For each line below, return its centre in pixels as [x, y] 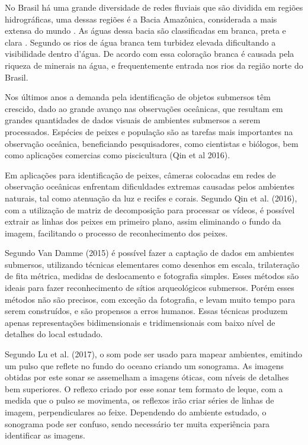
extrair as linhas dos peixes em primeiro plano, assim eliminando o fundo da [143, 221]
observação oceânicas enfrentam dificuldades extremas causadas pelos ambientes [150, 186]
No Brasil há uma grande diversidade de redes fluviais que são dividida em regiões [154, 7]
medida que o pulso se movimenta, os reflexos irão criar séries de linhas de [139, 400]
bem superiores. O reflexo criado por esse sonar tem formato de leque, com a [144, 388]
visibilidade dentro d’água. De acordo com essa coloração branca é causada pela [150, 54]
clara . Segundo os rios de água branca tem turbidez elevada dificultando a [140, 42]
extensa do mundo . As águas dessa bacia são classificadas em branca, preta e [145, 31]
